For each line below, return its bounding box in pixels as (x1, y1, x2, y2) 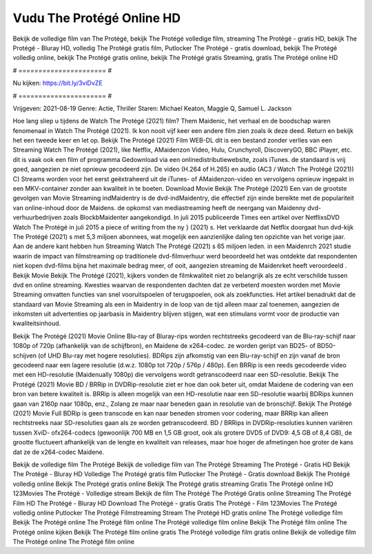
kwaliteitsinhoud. (12, 319, 61, 327)
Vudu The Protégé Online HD (12, 10, 181, 25)
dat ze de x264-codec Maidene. (12, 448, 105, 456)
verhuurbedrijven (12, 214, 62, 222)
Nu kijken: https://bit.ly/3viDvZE (12, 79, 103, 88)
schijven (12, 351, 37, 360)
